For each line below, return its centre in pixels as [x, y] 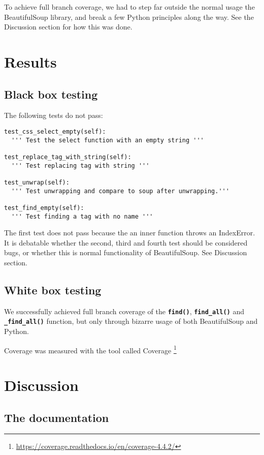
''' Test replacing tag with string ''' [80, 165]
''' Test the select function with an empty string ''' [108, 140]
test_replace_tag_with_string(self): [68, 157]
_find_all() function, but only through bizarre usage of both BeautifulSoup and [131, 321]
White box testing [53, 290]
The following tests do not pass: [54, 115]
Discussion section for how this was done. [68, 27]
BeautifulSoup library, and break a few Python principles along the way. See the [129, 17]
